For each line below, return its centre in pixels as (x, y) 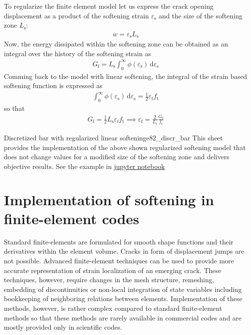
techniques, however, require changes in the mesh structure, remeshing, (109, 280)
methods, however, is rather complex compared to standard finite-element (113, 308)
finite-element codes (72, 218)
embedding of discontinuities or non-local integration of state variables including (123, 289)
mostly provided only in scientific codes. (63, 327)
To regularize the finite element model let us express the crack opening (109, 6)
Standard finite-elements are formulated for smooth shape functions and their (119, 241)
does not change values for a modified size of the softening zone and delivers (117, 157)
